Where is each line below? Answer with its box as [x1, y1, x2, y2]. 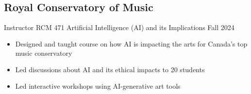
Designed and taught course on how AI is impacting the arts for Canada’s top [15, 38, 248, 48]
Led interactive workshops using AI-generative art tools [15, 80, 181, 91]
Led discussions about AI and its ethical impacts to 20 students [15, 64, 205, 74]
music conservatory [15, 48, 72, 58]
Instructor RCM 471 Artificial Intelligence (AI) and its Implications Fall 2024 [4, 22, 234, 32]
